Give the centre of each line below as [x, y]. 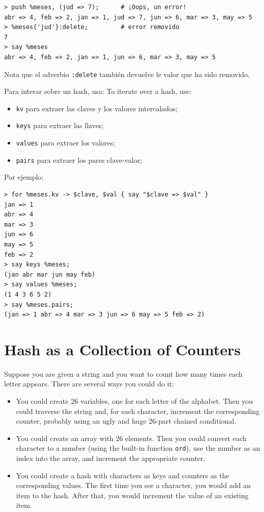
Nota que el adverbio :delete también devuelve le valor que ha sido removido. [127, 74]
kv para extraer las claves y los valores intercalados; [97, 108]
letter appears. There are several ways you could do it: [89, 384]
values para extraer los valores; [65, 143]
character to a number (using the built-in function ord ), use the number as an [138, 448]
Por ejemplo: [24, 177]
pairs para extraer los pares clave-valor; [79, 160]
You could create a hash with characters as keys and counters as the [123, 475]
